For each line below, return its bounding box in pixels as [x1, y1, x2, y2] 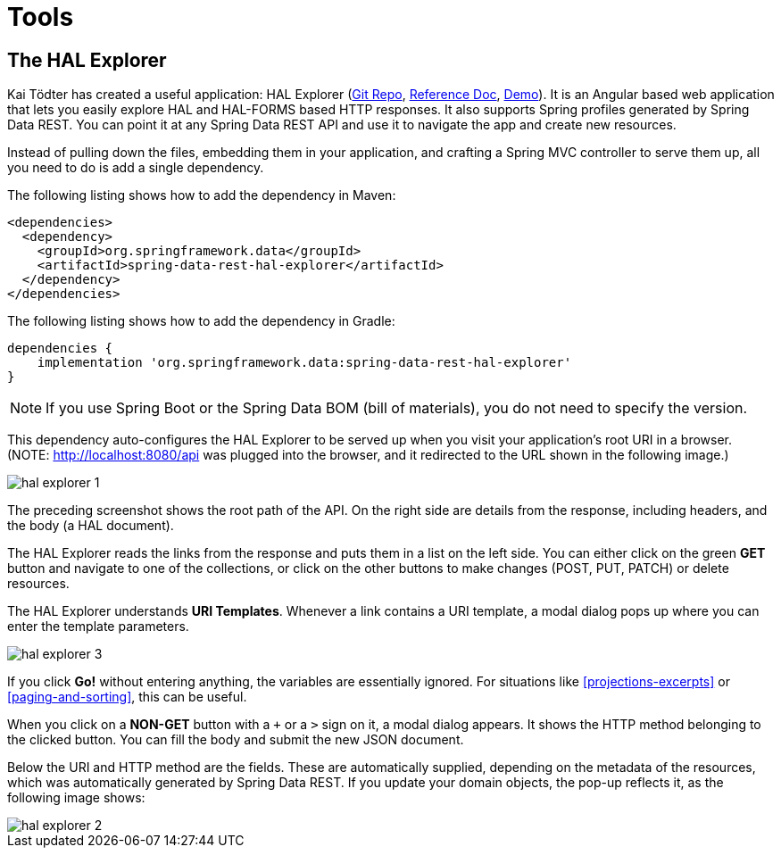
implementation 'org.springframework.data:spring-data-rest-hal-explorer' [37, 355, 572, 370]
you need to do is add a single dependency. [7, 160, 264, 176]
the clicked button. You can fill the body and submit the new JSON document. [7, 732, 464, 748]
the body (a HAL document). [7, 518, 174, 534]
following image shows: [7, 790, 145, 806]
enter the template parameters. [7, 618, 189, 635]
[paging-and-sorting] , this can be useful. [7, 689, 247, 705]
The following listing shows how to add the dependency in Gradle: [7, 313, 395, 329]
